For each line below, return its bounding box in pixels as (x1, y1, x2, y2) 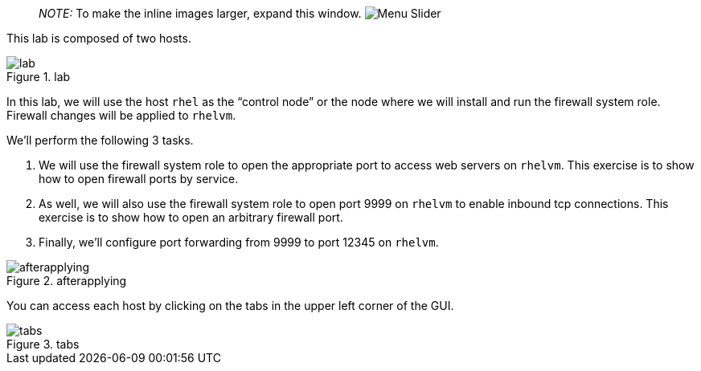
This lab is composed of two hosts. (6, 31, 191, 45)
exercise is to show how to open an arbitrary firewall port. (39, 210, 343, 224)
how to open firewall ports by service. (39, 172, 239, 185)
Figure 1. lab (6, 70, 71, 84)
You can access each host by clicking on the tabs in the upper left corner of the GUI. (6, 299, 454, 312)
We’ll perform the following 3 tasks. (6, 133, 194, 147)
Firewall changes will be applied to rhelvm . (6, 108, 236, 122)
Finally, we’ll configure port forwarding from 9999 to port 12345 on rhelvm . (39, 235, 439, 249)
